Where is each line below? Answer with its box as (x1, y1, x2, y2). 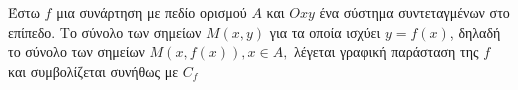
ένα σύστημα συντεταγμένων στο (319, 2, 510, 22)
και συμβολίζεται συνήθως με (8, 60, 179, 81)
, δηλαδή (449, 21, 501, 42)
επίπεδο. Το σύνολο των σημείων (8, 21, 202, 42)
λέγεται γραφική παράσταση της (294, 41, 479, 62)
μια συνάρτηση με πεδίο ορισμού (56, 2, 247, 22)
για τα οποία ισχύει (269, 21, 381, 42)
